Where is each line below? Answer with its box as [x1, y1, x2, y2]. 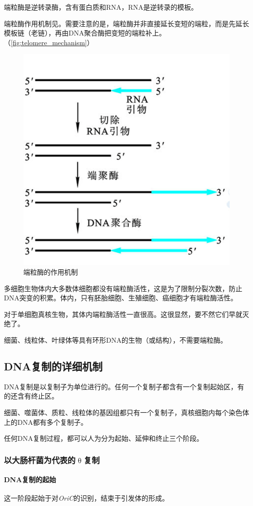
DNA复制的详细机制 [4, 358, 103, 373]
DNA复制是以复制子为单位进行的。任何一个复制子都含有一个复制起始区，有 [4, 381, 244, 391]
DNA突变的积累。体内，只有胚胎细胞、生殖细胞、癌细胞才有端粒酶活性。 [4, 293, 237, 303]
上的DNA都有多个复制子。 [4, 417, 88, 427]
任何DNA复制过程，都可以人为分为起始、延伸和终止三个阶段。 [4, 433, 203, 443]
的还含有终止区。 [4, 391, 58, 401]
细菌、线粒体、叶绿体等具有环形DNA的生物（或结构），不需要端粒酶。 [4, 334, 227, 345]
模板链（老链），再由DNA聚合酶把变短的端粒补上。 [4, 28, 166, 38]
